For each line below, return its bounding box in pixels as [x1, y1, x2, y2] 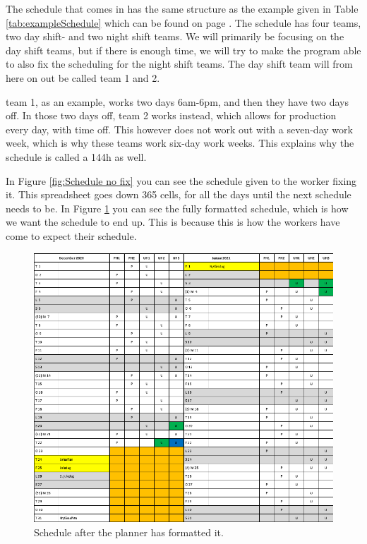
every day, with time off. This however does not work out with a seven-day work [6, 121, 353, 136]
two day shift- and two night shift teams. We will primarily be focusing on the [6, 29, 344, 44]
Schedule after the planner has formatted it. [34, 525, 224, 540]
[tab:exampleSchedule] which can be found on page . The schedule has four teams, [6, 15, 361, 30]
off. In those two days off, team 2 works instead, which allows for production [6, 108, 337, 123]
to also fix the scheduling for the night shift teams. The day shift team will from [6, 56, 353, 71]
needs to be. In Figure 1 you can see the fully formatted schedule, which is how [6, 200, 349, 215]
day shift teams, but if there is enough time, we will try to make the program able [6, 42, 361, 57]
